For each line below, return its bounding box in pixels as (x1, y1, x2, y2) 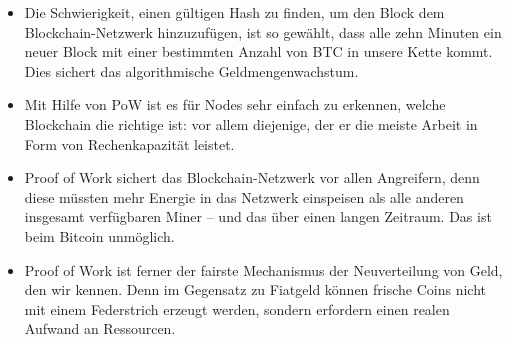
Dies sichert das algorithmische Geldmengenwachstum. (24, 60, 359, 81)
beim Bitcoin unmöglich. (24, 225, 175, 246)
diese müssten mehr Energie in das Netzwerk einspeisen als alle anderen (24, 186, 464, 207)
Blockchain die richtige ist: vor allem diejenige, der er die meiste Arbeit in (24, 113, 478, 134)
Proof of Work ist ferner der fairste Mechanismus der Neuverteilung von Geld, (24, 259, 503, 280)
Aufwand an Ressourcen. (24, 318, 176, 339)
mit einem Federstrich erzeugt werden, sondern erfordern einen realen (24, 298, 450, 319)
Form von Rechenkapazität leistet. (24, 133, 235, 154)
